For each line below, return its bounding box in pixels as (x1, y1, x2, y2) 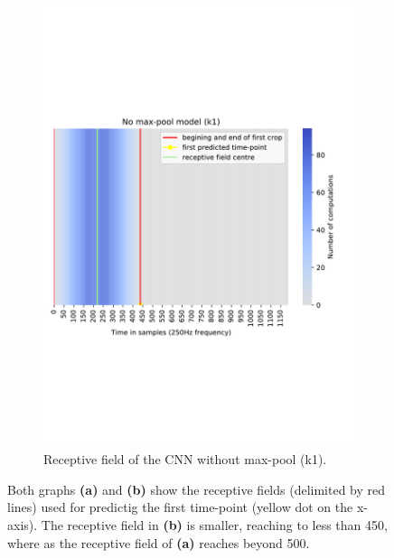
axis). (7, 515, 38, 534)
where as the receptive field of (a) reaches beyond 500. (7, 533, 310, 552)
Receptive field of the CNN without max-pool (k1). (43, 450, 327, 469)
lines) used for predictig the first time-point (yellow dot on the (7, 498, 353, 516)
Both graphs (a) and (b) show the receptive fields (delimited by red (7, 479, 386, 498)
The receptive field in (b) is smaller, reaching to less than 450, (41, 515, 388, 534)
